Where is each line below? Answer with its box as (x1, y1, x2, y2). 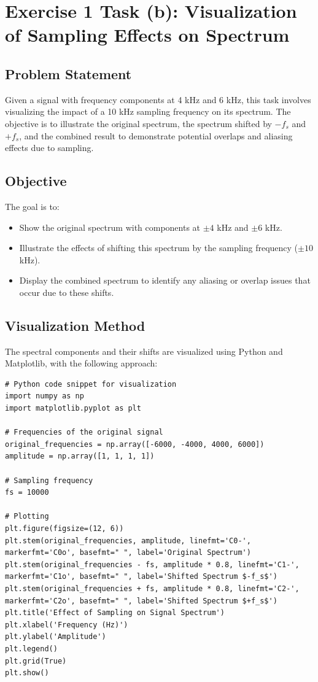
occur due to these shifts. (19, 285, 114, 298)
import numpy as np (5, 392, 84, 401)
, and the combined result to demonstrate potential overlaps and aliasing (19, 129, 293, 142)
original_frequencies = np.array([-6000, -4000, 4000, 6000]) (5, 440, 265, 449)
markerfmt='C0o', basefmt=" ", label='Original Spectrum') (5, 548, 251, 557)
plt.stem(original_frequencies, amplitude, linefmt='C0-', (5, 536, 251, 545)
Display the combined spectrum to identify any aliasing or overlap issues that (19, 274, 311, 287)
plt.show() (5, 668, 49, 678)
